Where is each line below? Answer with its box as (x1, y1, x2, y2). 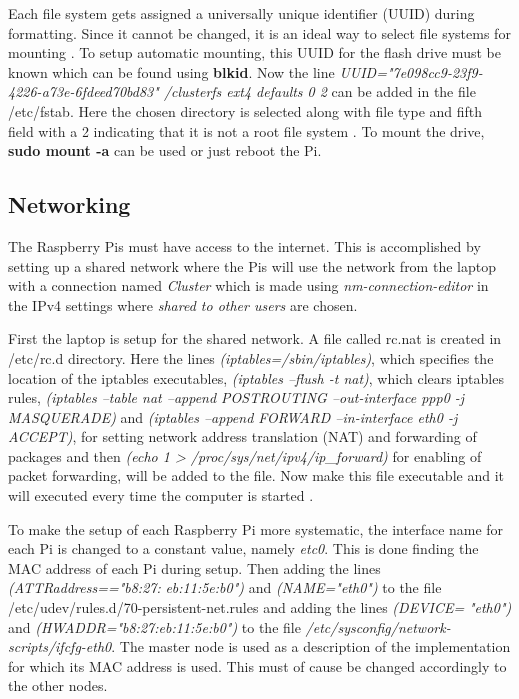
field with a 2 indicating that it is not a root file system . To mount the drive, (8, 120, 485, 141)
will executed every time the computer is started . (8, 485, 314, 506)
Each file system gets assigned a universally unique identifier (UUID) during (8, 3, 475, 23)
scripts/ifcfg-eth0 (8, 636, 112, 657)
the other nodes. (8, 675, 108, 696)
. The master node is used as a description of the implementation (111, 636, 511, 657)
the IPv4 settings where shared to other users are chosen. (8, 294, 358, 315)
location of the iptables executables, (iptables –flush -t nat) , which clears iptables (8, 367, 504, 388)
